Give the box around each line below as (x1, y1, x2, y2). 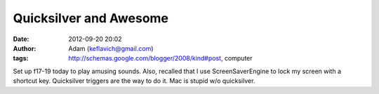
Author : (13, 44, 36, 52)
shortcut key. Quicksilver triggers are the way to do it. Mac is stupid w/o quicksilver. (13, 77, 255, 85)
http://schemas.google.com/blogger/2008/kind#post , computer (68, 54, 253, 63)
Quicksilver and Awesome (13, 10, 168, 26)
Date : (13, 35, 29, 43)
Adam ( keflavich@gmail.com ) (68, 44, 154, 52)
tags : (13, 54, 29, 63)
